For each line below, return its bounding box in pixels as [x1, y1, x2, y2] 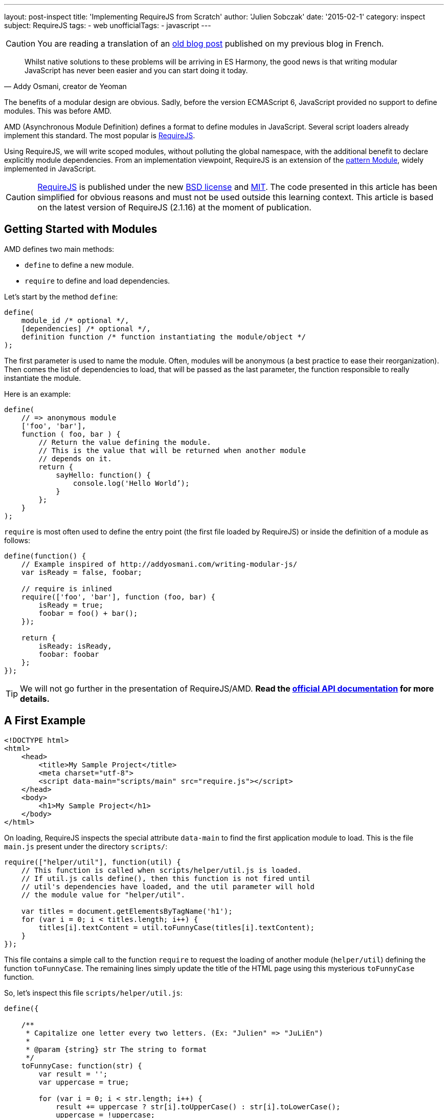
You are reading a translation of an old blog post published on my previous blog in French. [37, 38, 384, 49]
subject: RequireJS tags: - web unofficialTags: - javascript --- [4, 21, 211, 30]
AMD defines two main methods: [4, 244, 115, 253]
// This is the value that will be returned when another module [38, 446, 306, 455]
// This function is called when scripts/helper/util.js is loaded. [21, 866, 302, 874]
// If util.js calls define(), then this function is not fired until [21, 874, 310, 883]
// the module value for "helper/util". [21, 890, 186, 899]
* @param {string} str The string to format [26, 1045, 207, 1053]
